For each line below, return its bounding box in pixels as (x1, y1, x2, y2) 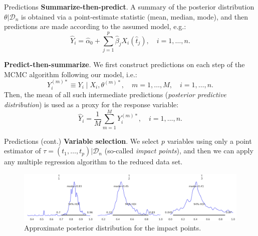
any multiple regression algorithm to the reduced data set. (4, 156, 183, 167)
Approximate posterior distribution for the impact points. (24, 222, 201, 233)
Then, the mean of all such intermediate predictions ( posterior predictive (4, 89, 226, 100)
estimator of (4, 145, 41, 156)
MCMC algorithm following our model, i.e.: (4, 69, 137, 79)
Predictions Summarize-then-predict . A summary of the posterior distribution (4, 2, 254, 12)
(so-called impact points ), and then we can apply (104, 145, 253, 156)
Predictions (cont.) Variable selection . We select (4, 135, 159, 146)
